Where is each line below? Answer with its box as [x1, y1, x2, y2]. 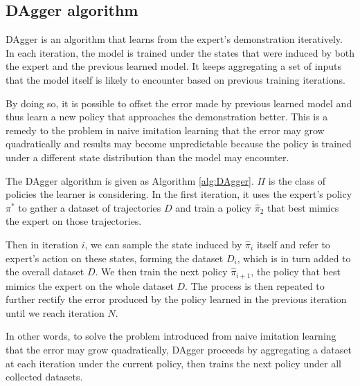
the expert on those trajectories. [6, 214, 142, 228]
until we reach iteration [6, 305, 105, 320]
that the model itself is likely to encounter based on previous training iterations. [6, 72, 345, 86]
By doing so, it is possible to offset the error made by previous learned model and [6, 95, 352, 110]
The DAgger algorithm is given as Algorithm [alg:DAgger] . [6, 173, 254, 187]
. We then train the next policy [95, 264, 228, 279]
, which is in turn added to [237, 250, 351, 265]
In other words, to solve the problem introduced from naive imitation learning [6, 329, 336, 343]
